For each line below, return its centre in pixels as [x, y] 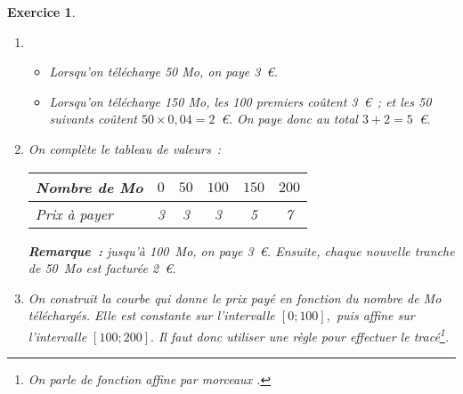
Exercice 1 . [41, 12]
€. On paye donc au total [289, 119]
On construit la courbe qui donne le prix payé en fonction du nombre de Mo [235, 298]
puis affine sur [375, 315]
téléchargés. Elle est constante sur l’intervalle [151, 315]
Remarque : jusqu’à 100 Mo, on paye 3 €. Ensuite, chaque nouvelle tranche [241, 250]
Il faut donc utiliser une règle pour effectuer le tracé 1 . [304, 334]
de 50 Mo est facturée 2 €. [102, 268]
